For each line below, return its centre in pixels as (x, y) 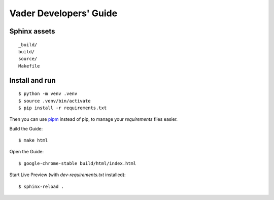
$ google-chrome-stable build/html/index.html (77, 163)
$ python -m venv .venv (48, 94)
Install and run (32, 80)
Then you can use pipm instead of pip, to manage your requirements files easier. (93, 119)
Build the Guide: (26, 128)
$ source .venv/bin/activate (55, 101)
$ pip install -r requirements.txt (63, 108)
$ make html (33, 140)
